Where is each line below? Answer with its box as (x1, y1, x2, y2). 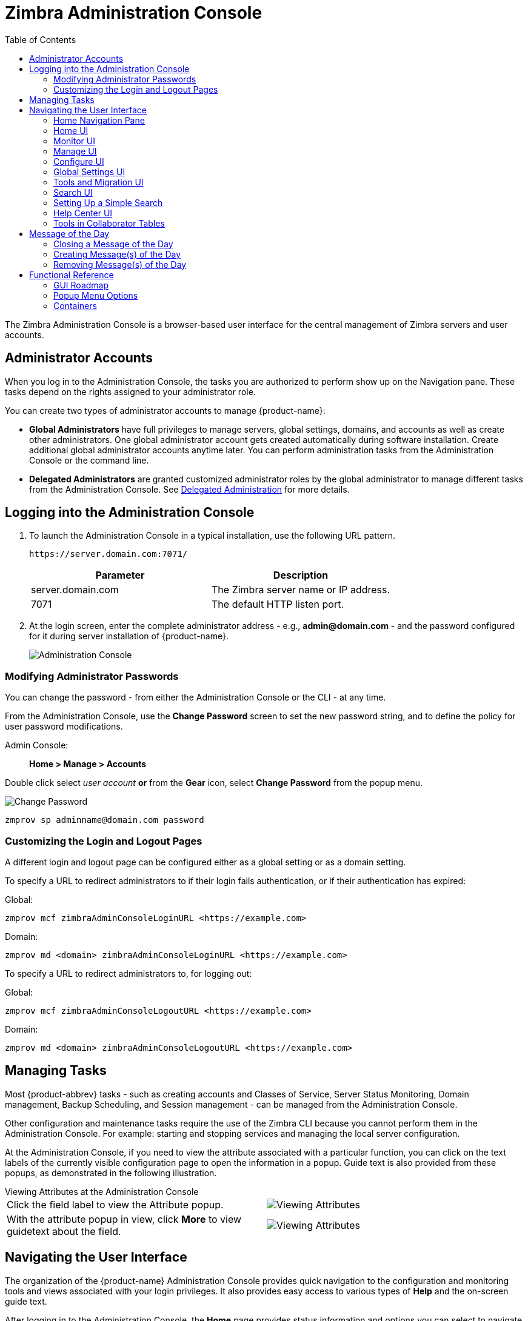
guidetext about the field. (7, 1225, 121, 1237)
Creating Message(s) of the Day (53, 248, 181, 259)
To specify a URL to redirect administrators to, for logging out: (5, 968, 252, 979)
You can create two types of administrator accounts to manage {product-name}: (5, 405, 326, 416)
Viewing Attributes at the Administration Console (5, 1186, 199, 1197)
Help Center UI (53, 207, 113, 218)
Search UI (53, 187, 93, 198)
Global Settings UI (53, 166, 125, 177)
